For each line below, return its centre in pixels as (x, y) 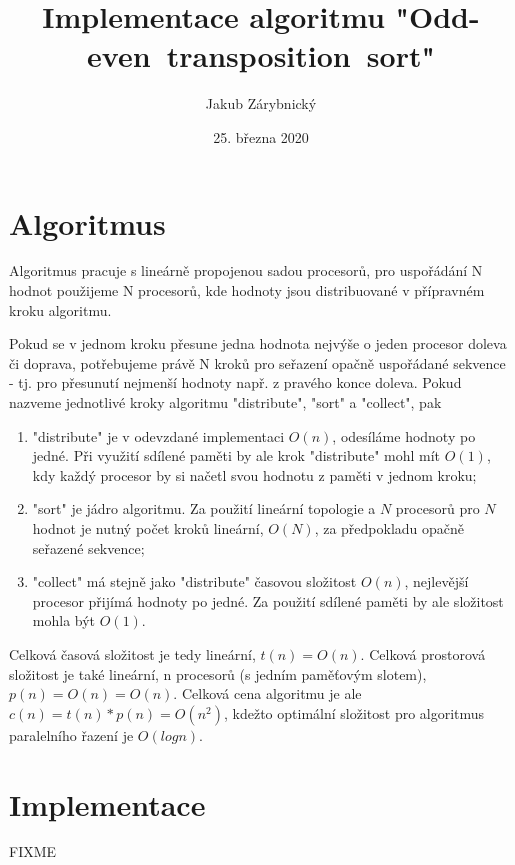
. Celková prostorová (423, 653)
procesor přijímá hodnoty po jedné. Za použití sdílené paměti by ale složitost (268, 600)
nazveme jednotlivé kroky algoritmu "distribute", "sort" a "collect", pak (225, 402)
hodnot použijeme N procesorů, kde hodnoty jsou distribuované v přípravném (247, 290)
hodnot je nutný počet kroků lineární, (148, 527)
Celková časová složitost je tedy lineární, (132, 653)
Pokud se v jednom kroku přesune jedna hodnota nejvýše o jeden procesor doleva (258, 343)
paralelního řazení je (71, 734)
